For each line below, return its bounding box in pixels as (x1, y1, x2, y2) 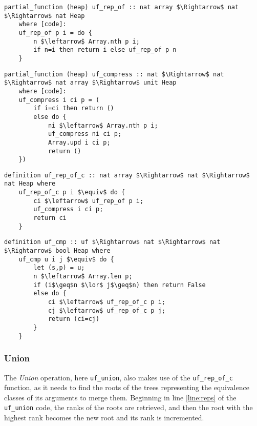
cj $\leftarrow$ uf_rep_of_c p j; (48, 307, 165, 314)
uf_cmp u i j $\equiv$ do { (18, 255, 114, 263)
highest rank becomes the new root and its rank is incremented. (4, 412, 204, 422)
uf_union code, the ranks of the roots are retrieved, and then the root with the (4, 402, 253, 413)
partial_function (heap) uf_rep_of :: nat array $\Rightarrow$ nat (4, 4, 239, 11)
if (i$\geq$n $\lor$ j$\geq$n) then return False (33, 281, 206, 289)
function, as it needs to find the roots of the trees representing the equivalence (4, 382, 249, 393)
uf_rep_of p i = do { (18, 29, 92, 36)
